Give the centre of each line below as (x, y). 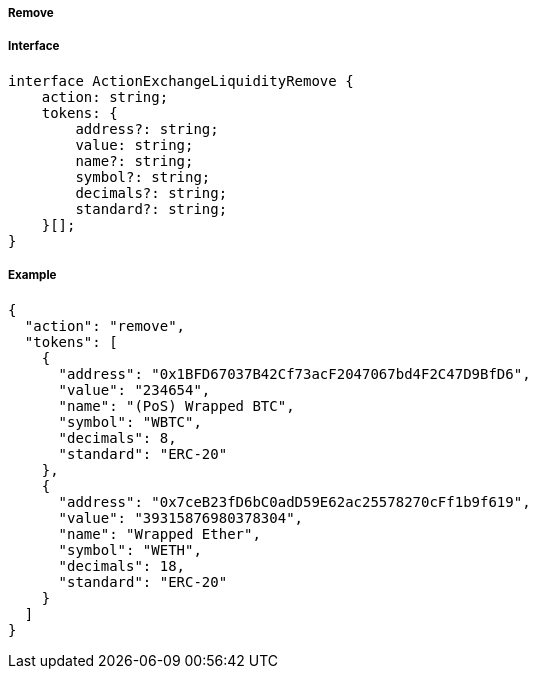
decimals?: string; (151, 192)
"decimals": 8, (117, 437)
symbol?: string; (143, 176)
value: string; (134, 144)
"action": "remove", (105, 325)
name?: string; (134, 160)
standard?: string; (151, 208)
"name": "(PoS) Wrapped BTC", (176, 405)
